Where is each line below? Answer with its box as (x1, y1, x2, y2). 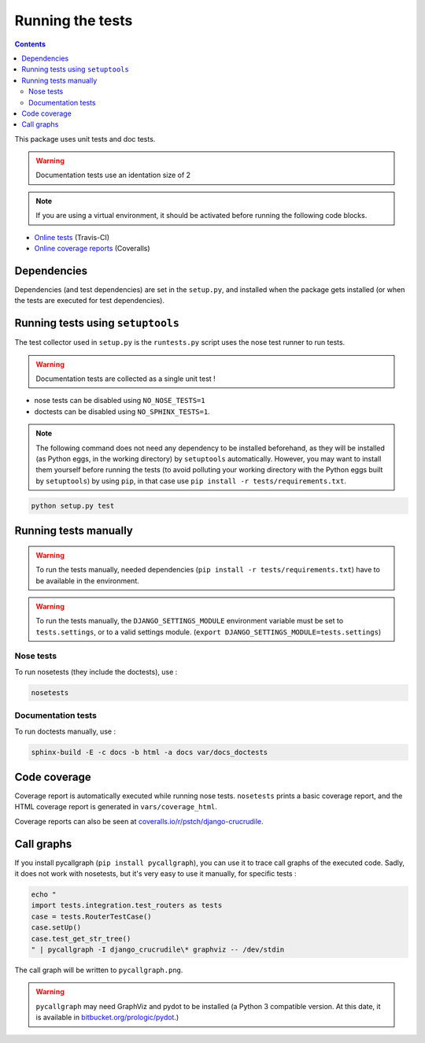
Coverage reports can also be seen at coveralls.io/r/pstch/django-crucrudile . (14, 816, 264, 826)
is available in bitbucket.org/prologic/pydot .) (35, 1012, 179, 1023)
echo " (31, 890, 57, 899)
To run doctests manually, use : (14, 727, 116, 736)
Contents (14, 39, 46, 49)
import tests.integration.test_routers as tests (31, 901, 223, 910)
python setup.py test (31, 501, 115, 510)
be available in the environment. (35, 575, 139, 586)
